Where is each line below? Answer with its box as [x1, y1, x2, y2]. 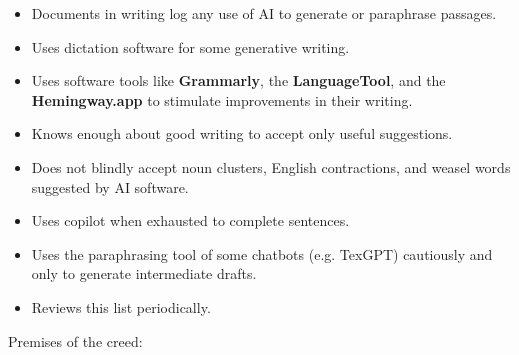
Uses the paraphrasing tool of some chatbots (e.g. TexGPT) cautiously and [31, 243, 493, 264]
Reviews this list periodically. [31, 296, 211, 317]
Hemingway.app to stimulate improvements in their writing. [31, 89, 413, 110]
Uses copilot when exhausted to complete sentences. [31, 210, 350, 231]
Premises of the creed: [8, 330, 143, 351]
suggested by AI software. [31, 176, 189, 197]
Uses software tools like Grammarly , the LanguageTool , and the [31, 70, 446, 91]
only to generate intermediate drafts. [31, 263, 257, 284]
